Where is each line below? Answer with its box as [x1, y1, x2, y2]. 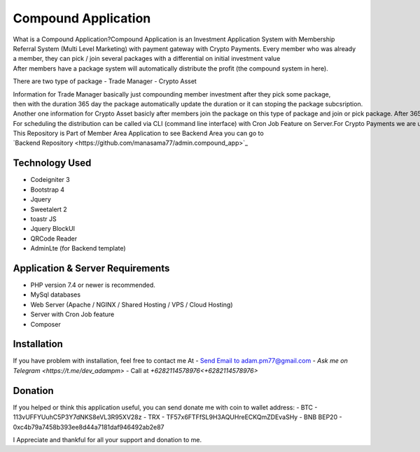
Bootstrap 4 [30, 185, 65, 194]
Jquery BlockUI [30, 225, 76, 233]
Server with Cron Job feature [30, 310, 115, 318]
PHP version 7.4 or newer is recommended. [30, 281, 155, 289]
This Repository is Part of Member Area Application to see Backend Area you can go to [13, 129, 264, 138]
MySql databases [30, 290, 80, 299]
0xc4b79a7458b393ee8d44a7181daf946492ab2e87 [13, 423, 164, 431]
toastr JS [30, 214, 57, 223]
